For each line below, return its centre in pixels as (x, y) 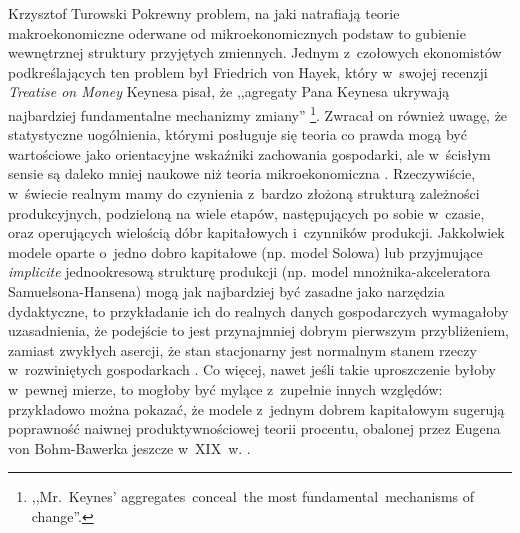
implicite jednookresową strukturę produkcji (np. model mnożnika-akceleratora (249, 271)
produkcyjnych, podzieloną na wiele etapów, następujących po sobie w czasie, (246, 212)
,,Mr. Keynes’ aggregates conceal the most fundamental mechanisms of (253, 496)
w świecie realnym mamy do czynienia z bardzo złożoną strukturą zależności (244, 193)
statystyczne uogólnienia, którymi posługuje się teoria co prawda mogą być (237, 134)
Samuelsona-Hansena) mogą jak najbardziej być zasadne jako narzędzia (226, 290)
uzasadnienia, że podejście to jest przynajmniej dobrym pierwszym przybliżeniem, (258, 330)
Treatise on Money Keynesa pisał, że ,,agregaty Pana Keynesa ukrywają (229, 91)
